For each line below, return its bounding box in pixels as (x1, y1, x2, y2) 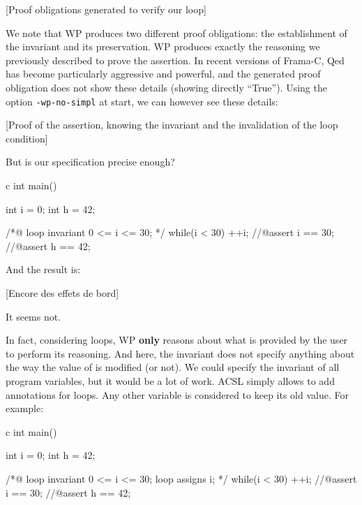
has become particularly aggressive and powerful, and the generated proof (6, 66, 321, 81)
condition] (6, 131, 48, 145)
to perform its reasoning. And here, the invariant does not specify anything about (6, 346, 355, 360)
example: (6, 401, 44, 416)
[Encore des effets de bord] (6, 285, 119, 300)
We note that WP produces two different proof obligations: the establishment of (6, 25, 347, 40)
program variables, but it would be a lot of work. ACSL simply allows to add (6, 373, 335, 388)
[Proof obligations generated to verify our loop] (6, 2, 206, 16)
